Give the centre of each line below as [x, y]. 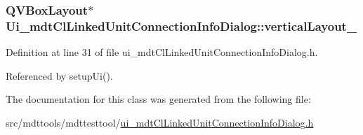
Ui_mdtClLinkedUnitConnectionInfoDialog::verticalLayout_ [181, 26]
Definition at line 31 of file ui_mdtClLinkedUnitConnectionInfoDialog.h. [162, 52]
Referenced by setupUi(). [59, 75]
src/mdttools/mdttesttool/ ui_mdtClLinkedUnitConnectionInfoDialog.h [160, 122]
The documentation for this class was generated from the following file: [158, 99]
